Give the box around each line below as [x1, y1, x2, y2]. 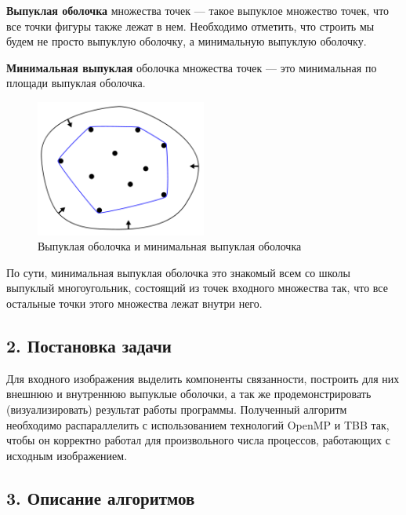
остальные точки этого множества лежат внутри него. [6, 294, 263, 311]
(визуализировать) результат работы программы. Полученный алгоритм [6, 400, 347, 417]
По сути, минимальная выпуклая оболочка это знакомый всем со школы [6, 264, 350, 280]
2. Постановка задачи [6, 333, 172, 357]
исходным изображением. [6, 447, 128, 463]
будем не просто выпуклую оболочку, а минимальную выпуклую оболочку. [6, 33, 367, 49]
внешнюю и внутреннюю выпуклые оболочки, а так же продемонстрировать [6, 385, 372, 402]
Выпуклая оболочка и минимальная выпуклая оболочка [38, 238, 302, 254]
